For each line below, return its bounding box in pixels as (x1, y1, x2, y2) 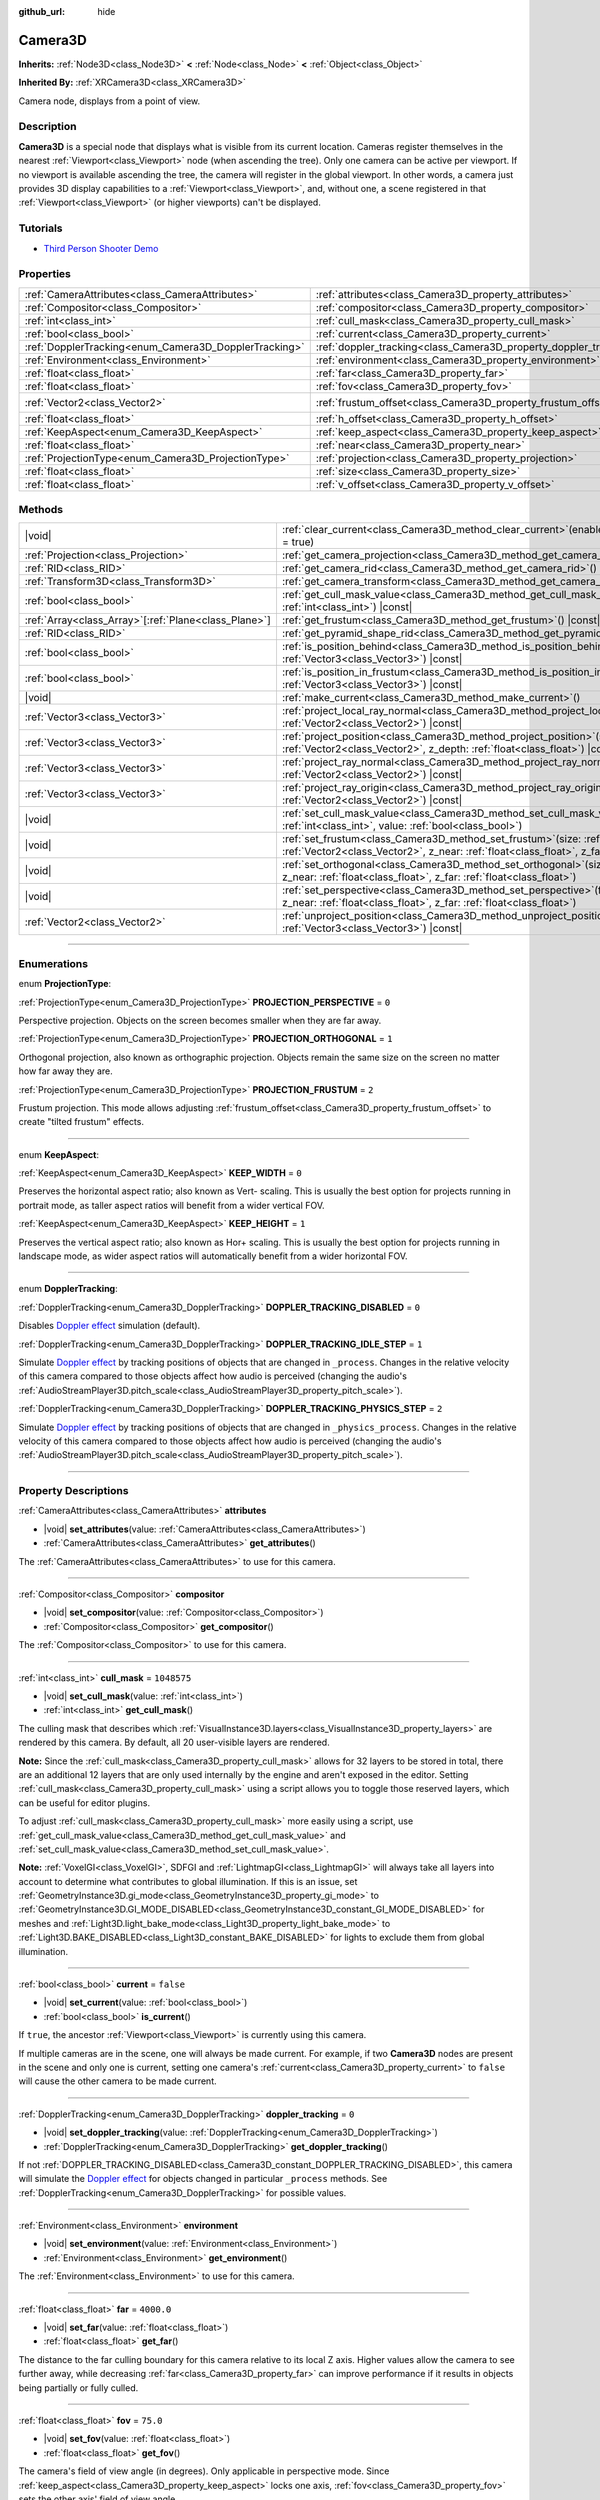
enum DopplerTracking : (18, 1283, 119, 1295)
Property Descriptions (18, 1484, 129, 1498)
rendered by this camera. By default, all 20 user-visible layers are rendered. (18, 1736, 330, 1749)
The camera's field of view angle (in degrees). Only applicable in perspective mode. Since (18, 2465, 390, 2477)
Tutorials (18, 221, 64, 235)
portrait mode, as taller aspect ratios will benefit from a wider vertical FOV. (18, 1199, 325, 1211)
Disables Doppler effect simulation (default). (18, 1320, 201, 1332)
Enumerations (18, 956, 89, 970)
